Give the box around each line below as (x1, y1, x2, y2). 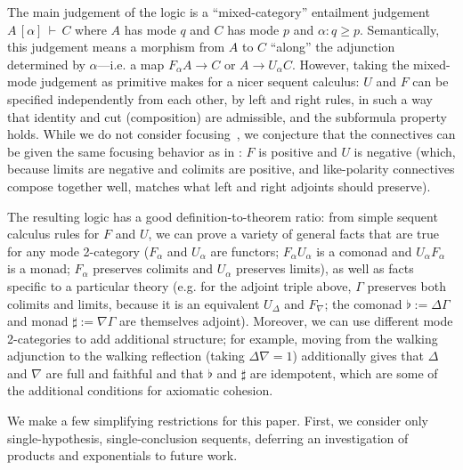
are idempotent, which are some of (249, 363, 438, 382)
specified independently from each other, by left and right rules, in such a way (7, 89, 433, 108)
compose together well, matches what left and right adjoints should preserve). (7, 176, 431, 195)
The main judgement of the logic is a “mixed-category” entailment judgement (7, 3, 430, 20)
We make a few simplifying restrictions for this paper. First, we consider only (7, 411, 429, 430)
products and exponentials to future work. (7, 446, 238, 465)
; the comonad (324, 294, 402, 312)
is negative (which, (353, 142, 456, 160)
